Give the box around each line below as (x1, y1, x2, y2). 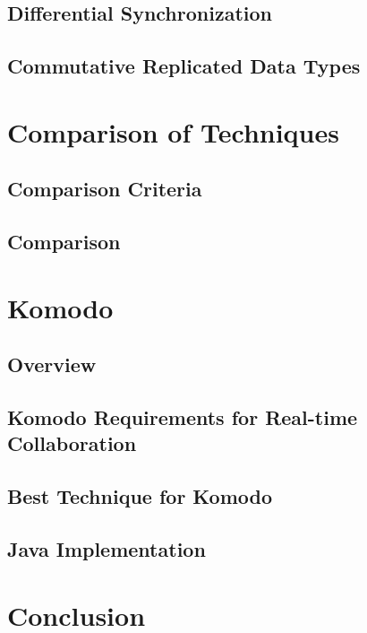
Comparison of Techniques (7, 113, 339, 150)
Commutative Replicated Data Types (7, 52, 361, 80)
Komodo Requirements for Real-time (7, 403, 358, 431)
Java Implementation (7, 535, 206, 562)
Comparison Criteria (7, 175, 202, 203)
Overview (7, 351, 97, 378)
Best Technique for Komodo (7, 482, 273, 510)
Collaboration (7, 429, 137, 457)
